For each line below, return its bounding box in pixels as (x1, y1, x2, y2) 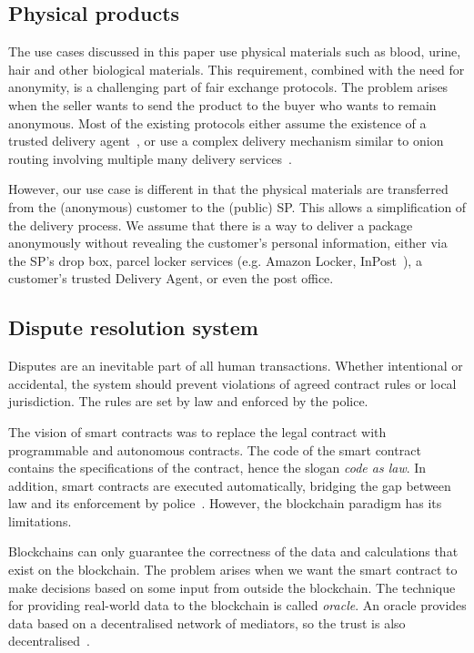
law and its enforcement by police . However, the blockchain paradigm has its (8, 494, 442, 513)
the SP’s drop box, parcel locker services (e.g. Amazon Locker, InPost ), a (8, 250, 422, 270)
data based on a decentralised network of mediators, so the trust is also (8, 613, 406, 632)
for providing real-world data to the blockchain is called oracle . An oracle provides (8, 596, 467, 615)
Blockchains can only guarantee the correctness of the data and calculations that (8, 542, 459, 561)
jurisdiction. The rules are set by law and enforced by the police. (8, 392, 368, 411)
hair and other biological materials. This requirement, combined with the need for (8, 59, 465, 78)
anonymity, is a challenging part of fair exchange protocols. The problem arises (8, 77, 449, 97)
